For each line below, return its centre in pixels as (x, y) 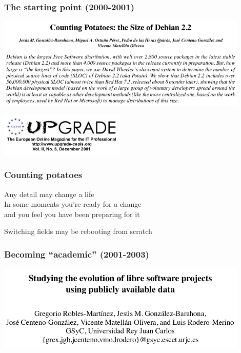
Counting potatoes (43, 175)
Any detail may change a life (49, 194)
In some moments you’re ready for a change (73, 204)
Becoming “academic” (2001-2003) (77, 254)
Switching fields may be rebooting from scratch (78, 231)
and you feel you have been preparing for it (72, 214)
